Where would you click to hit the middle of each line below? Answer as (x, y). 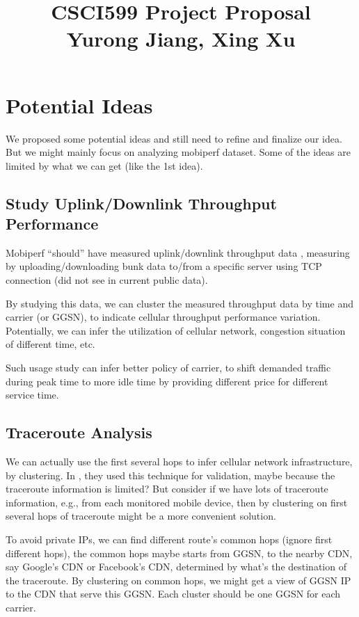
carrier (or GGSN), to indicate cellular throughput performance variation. (163, 317)
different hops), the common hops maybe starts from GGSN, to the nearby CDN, (179, 553)
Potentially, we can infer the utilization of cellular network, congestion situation (176, 330)
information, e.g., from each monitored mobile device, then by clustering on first (177, 502)
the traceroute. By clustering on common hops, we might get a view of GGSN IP (178, 580)
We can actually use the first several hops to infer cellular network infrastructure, (179, 462)
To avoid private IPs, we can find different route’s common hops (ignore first (169, 539)
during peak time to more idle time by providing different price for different (167, 381)
